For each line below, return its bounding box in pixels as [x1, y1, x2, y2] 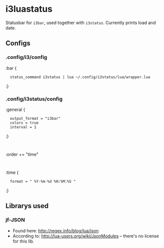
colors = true [10, 120, 39, 125]
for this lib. [12, 238, 35, 244]
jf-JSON [5, 217, 25, 223]
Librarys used [5, 202, 49, 210]
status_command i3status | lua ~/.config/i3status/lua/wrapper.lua [10, 75, 151, 80]
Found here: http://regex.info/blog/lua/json [12, 227, 99, 234]
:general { [5, 107, 25, 112]
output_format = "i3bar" [10, 116, 61, 121]
